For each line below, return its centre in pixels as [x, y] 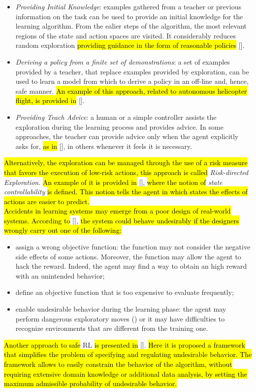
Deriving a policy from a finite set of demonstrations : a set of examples [123, 61]
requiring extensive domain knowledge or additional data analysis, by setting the [126, 374]
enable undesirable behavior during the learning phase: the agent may [121, 309]
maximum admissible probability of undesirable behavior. [91, 383]
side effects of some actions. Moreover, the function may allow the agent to [128, 256]
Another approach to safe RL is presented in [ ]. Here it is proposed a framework [125, 344]
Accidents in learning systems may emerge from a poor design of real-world [117, 211]
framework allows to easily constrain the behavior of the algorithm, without [118, 364]
